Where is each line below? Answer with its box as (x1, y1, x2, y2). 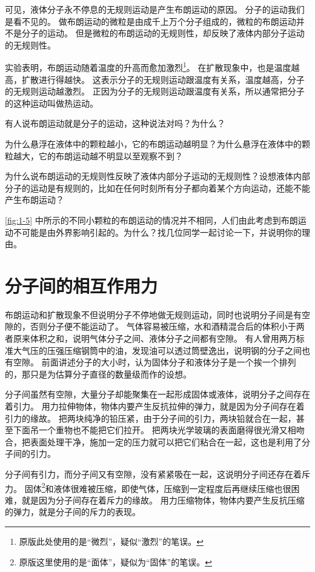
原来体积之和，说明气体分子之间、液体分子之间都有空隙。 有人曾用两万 (13, 332, 296, 345)
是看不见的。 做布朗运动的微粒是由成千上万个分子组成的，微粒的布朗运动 (5, 15, 296, 27)
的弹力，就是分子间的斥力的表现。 (5, 505, 141, 518)
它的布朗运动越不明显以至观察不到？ (38, 149, 183, 162)
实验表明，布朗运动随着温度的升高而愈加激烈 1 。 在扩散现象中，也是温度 (5, 59, 291, 74)
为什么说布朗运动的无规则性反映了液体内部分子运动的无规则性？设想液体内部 (5, 170, 310, 182)
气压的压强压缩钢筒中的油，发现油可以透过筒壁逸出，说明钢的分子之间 (21, 344, 302, 356)
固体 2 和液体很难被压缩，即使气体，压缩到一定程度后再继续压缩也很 (24, 480, 291, 494)
